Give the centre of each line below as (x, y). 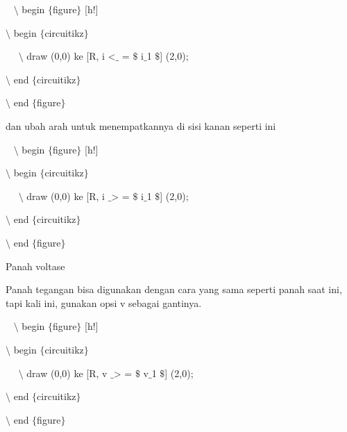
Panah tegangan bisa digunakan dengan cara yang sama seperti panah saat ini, (174, 289)
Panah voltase (35, 266)
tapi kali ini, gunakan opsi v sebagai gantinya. (104, 302)
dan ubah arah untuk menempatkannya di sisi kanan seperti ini (141, 125)
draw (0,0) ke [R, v (67, 373)
